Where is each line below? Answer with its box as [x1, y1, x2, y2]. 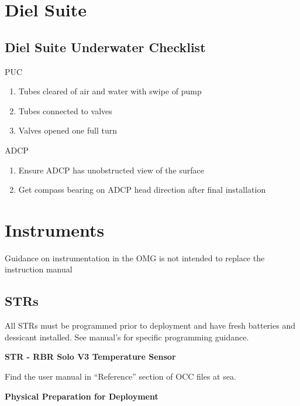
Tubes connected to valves [18, 104, 112, 117]
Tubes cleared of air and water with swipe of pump [18, 85, 202, 97]
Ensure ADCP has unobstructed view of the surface [18, 163, 204, 176]
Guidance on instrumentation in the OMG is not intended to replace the [5, 251, 265, 264]
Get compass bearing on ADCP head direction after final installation [18, 183, 266, 196]
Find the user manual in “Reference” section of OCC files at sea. [5, 370, 236, 383]
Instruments [5, 217, 105, 241]
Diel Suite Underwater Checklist [5, 37, 206, 56]
